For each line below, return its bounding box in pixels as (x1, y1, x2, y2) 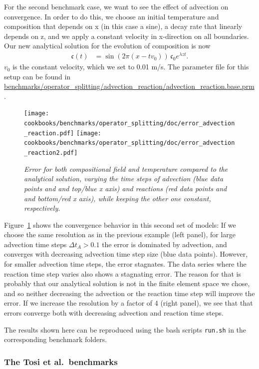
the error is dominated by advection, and (102, 239, 227, 249)
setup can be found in (4, 71, 71, 81)
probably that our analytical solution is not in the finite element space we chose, (4, 278, 250, 289)
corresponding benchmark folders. (4, 334, 107, 345)
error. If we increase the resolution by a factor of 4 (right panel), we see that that (4, 298, 253, 308)
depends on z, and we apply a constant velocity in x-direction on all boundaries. (4, 30, 249, 41)
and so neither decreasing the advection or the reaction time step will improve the (4, 288, 255, 298)
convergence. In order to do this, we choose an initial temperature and (4, 11, 219, 21)
